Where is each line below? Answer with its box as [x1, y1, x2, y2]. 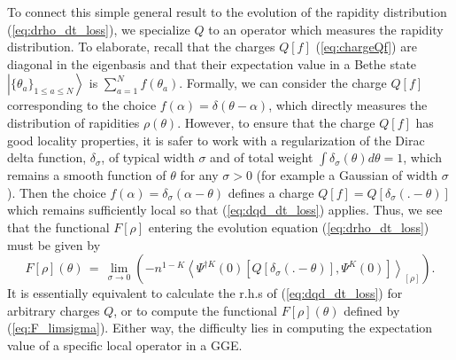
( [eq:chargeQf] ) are [315, 37, 417, 56]
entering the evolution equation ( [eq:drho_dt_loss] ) [148, 217, 429, 236]
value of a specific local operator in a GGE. [7, 335, 243, 354]
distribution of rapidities [7, 113, 140, 131]
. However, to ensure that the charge [177, 113, 375, 131]
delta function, [7, 148, 87, 167]
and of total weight [210, 148, 313, 167]
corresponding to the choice [7, 96, 157, 114]
